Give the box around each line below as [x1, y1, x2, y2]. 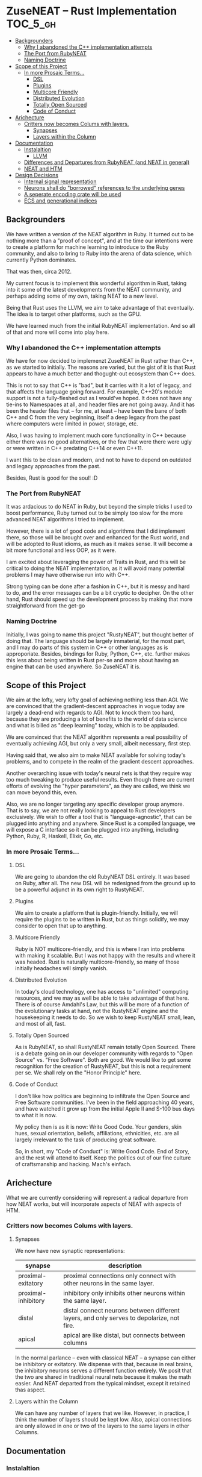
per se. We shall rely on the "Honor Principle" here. [14, 1068, 142, 1076]
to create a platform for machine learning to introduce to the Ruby [6, 243, 169, 251]
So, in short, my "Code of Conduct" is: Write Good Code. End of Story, [14, 1147, 189, 1155]
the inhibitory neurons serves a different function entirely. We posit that [14, 1367, 192, 1374]
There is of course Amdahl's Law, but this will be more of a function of [14, 1000, 189, 1008]
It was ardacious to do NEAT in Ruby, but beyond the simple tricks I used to [6, 503, 192, 510]
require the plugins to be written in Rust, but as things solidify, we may [14, 915, 189, 923]
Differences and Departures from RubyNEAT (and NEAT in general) [23, 158, 190, 166]
